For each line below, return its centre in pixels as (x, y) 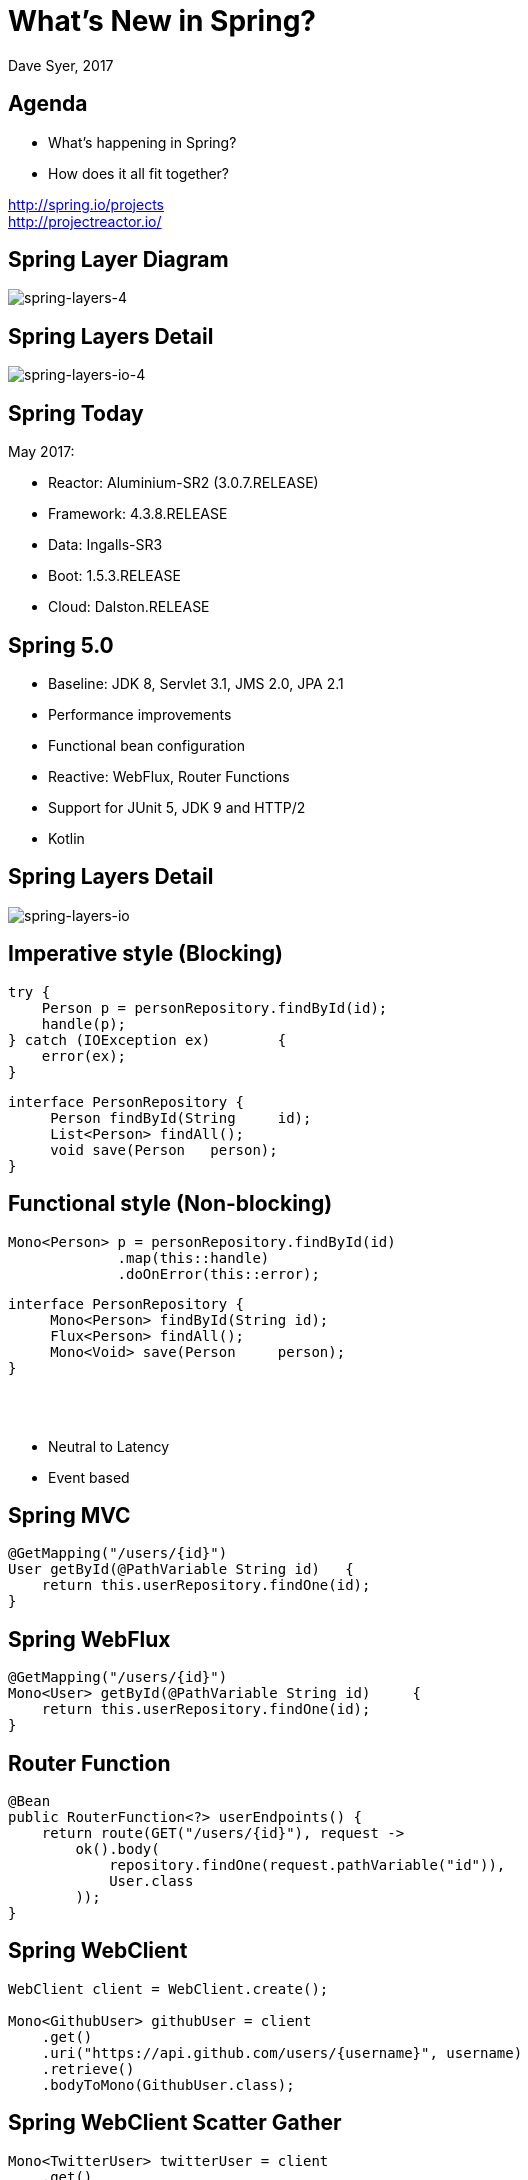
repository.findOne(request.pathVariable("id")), (307, 1865)
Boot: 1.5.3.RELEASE (114, 576)
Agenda (48, 104)
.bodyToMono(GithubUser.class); (168, 2084)
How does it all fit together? (139, 173)
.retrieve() (88, 2068)
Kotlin (66, 838)
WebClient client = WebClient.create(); (168, 1988)
